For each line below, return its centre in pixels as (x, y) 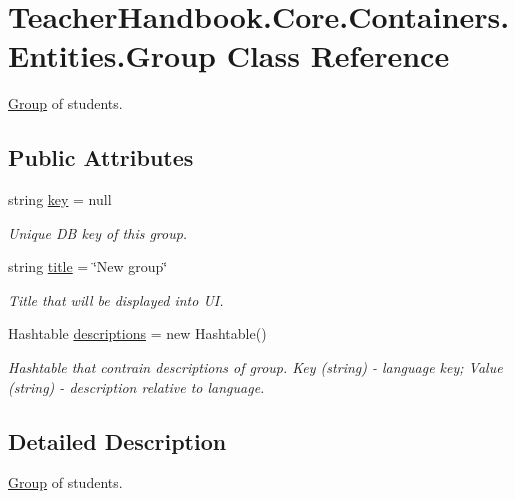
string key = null (60, 199)
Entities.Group (112, 55)
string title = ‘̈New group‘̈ (88, 266)
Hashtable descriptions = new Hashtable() (137, 333)
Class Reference (338, 55)
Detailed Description (117, 440)
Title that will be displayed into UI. (116, 299)
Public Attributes (101, 157)
